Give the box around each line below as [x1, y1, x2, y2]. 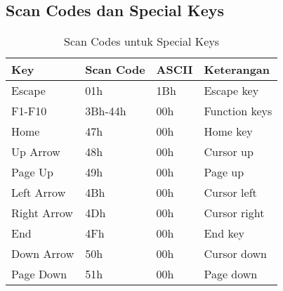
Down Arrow [11, 245, 74, 262]
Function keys [204, 103, 272, 119]
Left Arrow [11, 184, 66, 201]
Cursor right [204, 205, 265, 221]
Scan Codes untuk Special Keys [64, 33, 220, 50]
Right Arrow [11, 205, 73, 221]
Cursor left [204, 184, 257, 201]
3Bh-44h [85, 103, 126, 119]
